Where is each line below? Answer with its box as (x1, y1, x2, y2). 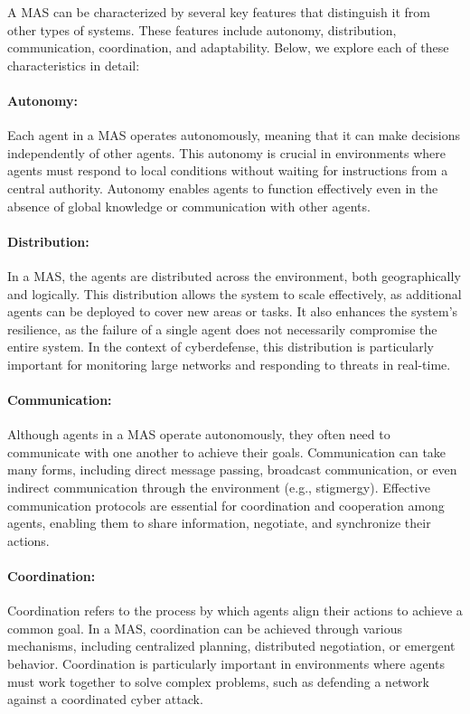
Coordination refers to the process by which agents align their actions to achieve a (7, 601, 463, 620)
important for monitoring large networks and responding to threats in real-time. (7, 354, 451, 373)
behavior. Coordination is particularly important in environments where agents (7, 654, 445, 673)
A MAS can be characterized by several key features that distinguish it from (7, 3, 430, 21)
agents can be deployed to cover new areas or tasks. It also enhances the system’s (7, 302, 458, 321)
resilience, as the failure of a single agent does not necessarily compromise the (7, 319, 437, 338)
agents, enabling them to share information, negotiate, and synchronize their (7, 513, 431, 532)
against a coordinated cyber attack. (7, 690, 203, 709)
